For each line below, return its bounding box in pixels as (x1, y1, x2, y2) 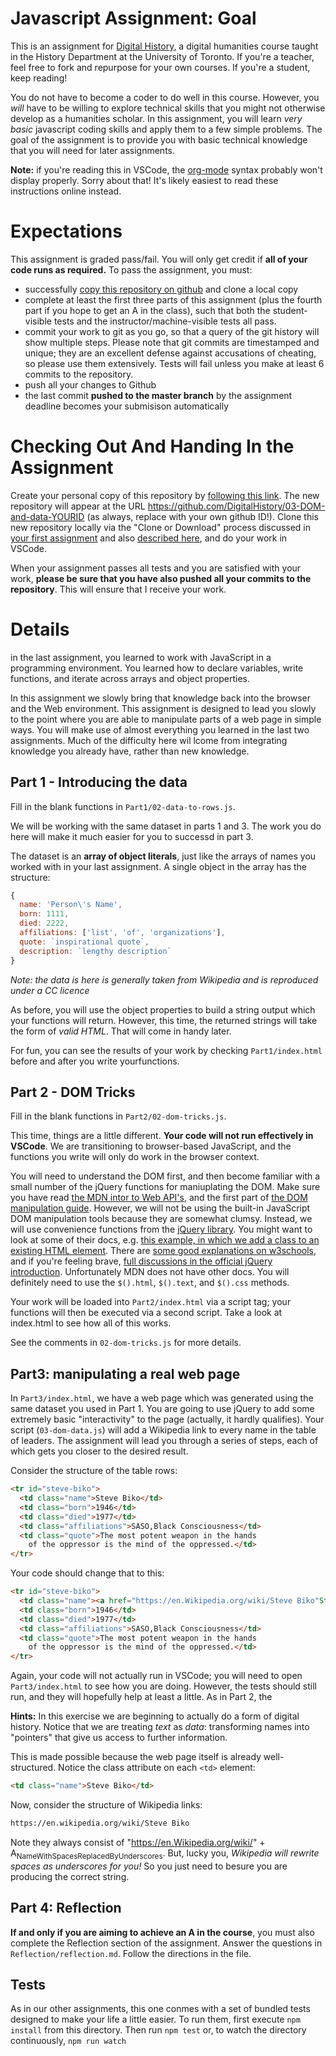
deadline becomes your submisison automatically (24, 400, 230, 412)
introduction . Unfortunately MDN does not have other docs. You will (10, 1266, 290, 1278)
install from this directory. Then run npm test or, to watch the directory (10, 2024, 307, 2036)
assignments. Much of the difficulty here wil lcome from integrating (10, 734, 288, 746)
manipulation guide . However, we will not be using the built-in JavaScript (10, 1202, 311, 1214)
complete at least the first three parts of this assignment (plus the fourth (24, 293, 323, 306)
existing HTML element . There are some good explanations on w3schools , (10, 1245, 317, 1257)
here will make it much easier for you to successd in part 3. (10, 830, 254, 842)
